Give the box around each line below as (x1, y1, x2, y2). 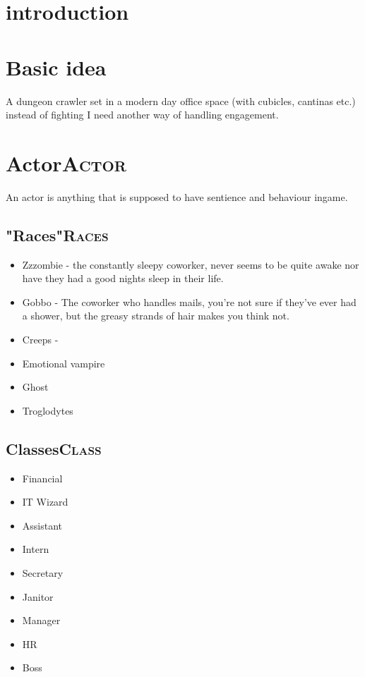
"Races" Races (6, 224, 109, 245)
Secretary (22, 565, 64, 580)
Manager (22, 613, 61, 628)
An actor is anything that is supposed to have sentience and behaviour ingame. (6, 189, 348, 204)
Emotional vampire (22, 355, 105, 370)
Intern (22, 542, 49, 556)
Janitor (22, 589, 54, 604)
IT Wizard (22, 494, 68, 509)
